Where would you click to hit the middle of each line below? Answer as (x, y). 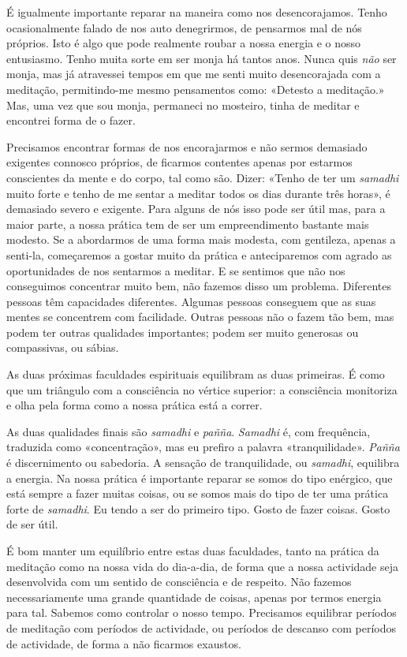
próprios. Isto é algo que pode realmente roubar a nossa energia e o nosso (184, 43)
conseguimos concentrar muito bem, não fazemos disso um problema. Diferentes (199, 286)
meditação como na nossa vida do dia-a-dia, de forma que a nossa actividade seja (202, 566)
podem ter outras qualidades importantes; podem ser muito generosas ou (183, 332)
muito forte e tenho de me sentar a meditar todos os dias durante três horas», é (198, 193)
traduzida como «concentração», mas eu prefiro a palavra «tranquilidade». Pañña (203, 447)
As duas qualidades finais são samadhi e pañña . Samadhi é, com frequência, (189, 431)
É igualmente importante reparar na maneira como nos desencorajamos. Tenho (197, 12)
